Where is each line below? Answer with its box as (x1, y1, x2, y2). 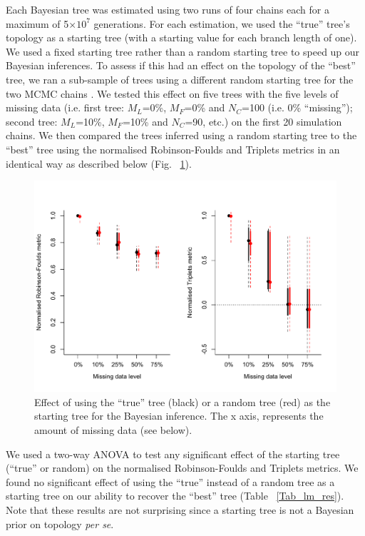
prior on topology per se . (6, 516, 114, 531)
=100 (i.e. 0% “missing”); (241, 100, 353, 115)
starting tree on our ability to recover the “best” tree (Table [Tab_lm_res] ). (6, 488, 344, 503)
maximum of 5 (6, 16, 69, 31)
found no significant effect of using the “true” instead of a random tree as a (6, 474, 335, 489)
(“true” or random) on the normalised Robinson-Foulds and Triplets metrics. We (6, 460, 359, 475)
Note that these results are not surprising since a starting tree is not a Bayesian (6, 502, 354, 517)
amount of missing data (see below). (34, 422, 192, 437)
